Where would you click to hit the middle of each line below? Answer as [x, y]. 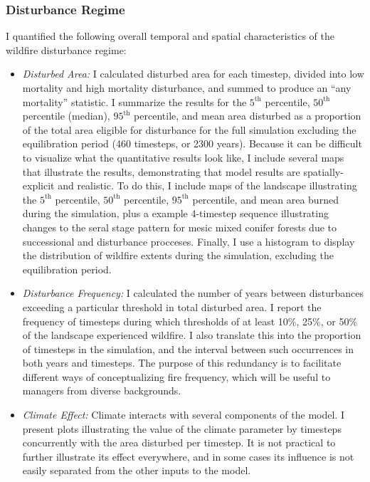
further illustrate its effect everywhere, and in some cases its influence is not [188, 456]
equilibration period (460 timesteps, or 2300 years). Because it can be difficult [192, 143]
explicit [38, 185]
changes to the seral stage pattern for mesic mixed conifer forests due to [180, 227]
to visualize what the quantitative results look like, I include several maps [183, 157]
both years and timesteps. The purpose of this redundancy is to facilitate [182, 363]
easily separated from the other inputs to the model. [137, 470]
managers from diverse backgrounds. [102, 391]
